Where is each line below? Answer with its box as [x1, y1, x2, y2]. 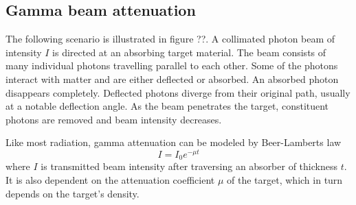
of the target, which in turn [227, 173, 343, 187]
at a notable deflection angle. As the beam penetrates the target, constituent [5, 99, 329, 113]
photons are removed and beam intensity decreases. [5, 112, 222, 126]
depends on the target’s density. [5, 186, 140, 200]
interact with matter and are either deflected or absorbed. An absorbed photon [5, 71, 339, 86]
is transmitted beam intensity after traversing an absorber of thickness [41, 159, 337, 173]
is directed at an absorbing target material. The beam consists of [52, 45, 326, 59]
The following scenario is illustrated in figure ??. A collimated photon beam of [5, 32, 335, 46]
